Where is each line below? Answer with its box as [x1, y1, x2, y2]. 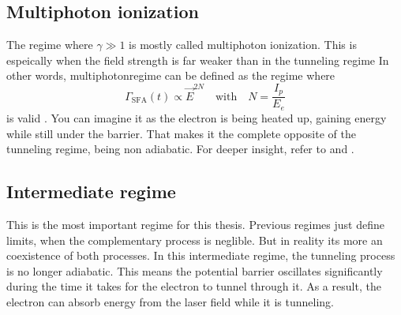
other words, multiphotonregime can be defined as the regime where [6, 67, 335, 84]
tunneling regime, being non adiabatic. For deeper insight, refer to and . [6, 141, 354, 157]
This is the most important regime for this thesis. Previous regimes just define [6, 216, 384, 232]
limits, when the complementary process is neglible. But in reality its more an [6, 231, 383, 248]
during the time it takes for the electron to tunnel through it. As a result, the [6, 278, 381, 294]
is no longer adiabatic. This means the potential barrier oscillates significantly [6, 262, 383, 279]
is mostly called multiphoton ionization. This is [129, 36, 357, 53]
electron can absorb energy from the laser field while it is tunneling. [6, 293, 334, 309]
